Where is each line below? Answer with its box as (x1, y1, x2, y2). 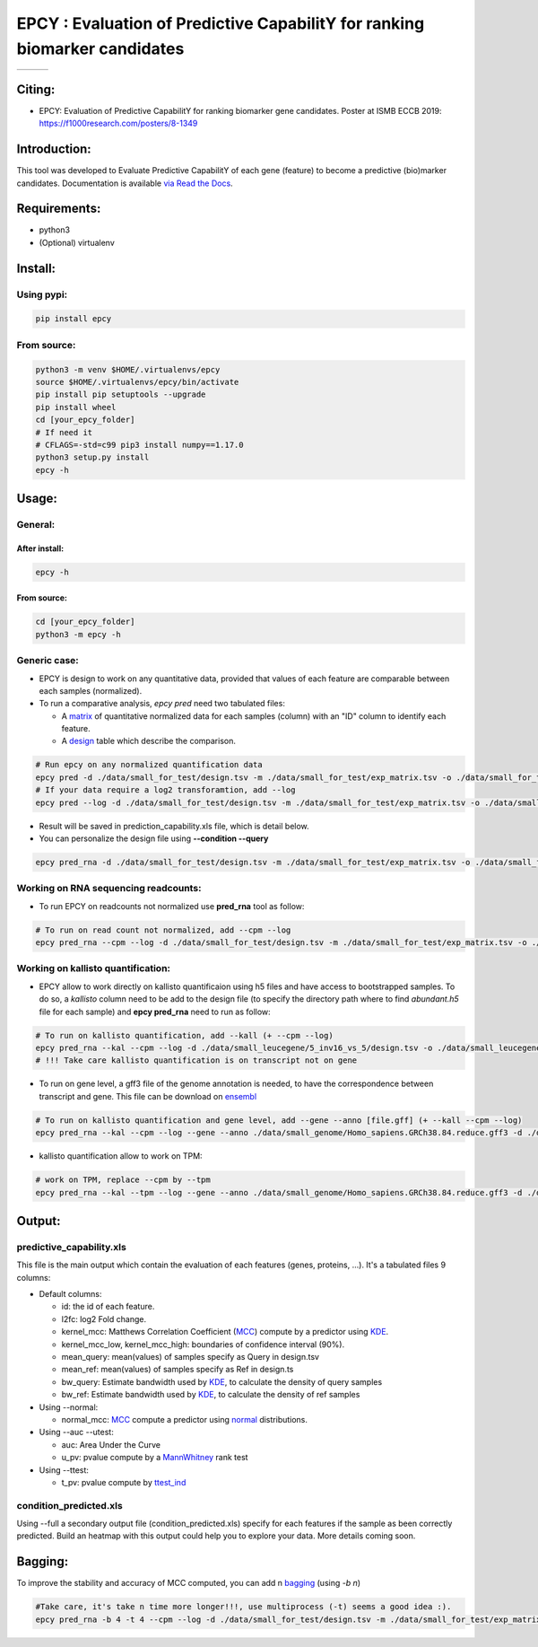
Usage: (16, 491, 58, 506)
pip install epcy (35, 314, 112, 324)
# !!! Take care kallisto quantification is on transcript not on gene (35, 1056, 358, 1065)
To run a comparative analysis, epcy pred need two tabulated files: (39, 698, 286, 709)
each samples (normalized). (39, 685, 143, 696)
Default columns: (39, 1289, 102, 1300)
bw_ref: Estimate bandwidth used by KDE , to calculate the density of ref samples (61, 1389, 360, 1400)
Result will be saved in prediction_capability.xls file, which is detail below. (39, 820, 309, 831)
